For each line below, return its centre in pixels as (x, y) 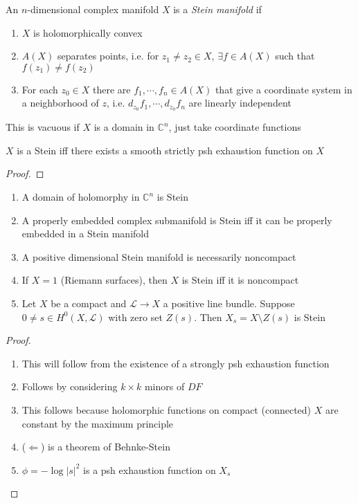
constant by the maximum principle (98, 423)
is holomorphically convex (88, 32)
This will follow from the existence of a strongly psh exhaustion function (176, 363)
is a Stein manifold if (217, 9)
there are (111, 89)
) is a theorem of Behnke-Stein (105, 447)
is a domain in (124, 127)
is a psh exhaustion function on (150, 469)
